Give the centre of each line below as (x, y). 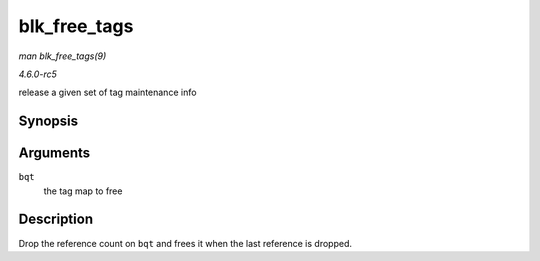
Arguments (54, 153)
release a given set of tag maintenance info (107, 92)
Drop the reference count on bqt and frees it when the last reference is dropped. (185, 243)
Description (56, 219)
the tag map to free (83, 191)
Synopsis (48, 121)
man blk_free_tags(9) (62, 56)
